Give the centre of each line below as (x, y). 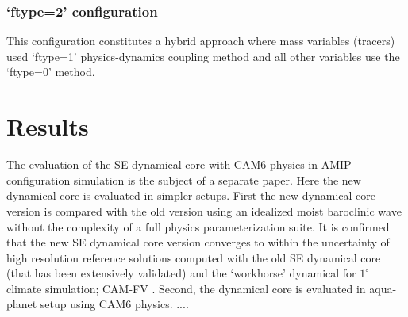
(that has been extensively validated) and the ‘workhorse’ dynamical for (181, 273)
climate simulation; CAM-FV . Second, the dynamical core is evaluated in (186, 288)
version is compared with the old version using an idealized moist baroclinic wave (204, 210)
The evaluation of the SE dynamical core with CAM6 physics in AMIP (179, 164)
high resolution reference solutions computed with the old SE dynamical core (194, 257)
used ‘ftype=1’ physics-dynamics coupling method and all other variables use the (203, 56)
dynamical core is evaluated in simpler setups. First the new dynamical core (191, 195)
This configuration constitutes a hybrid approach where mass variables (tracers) (201, 41)
